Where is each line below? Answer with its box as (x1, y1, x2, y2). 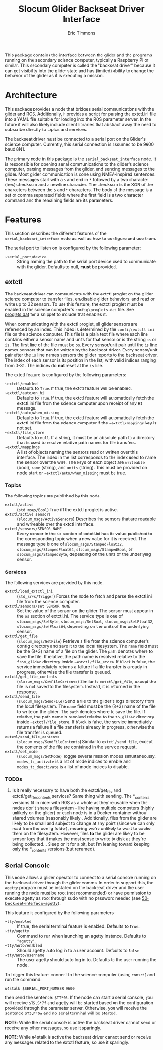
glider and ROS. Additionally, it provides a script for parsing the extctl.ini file (5, 111, 156, 117)
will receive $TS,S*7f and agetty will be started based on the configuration (5, 999, 154, 1006)
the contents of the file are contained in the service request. (17, 744, 137, 750)
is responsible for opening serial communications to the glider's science (5, 161, 149, 166)
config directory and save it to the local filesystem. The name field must (17, 644, 158, 649)
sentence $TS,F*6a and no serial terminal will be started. (5, 1010, 117, 1016)
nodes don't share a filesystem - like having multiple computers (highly (12, 805, 154, 811)
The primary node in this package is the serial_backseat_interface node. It (5, 156, 157, 162)
